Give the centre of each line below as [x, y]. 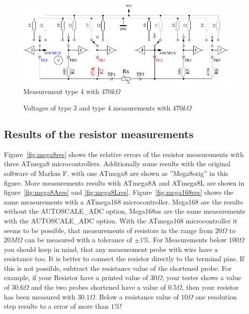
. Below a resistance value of [137, 296]
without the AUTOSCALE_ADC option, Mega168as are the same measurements [125, 211]
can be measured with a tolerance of [78, 240]
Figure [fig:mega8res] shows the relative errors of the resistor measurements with [124, 154]
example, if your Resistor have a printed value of [76, 277]
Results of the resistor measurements [99, 133]
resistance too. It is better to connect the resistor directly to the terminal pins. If [124, 259]
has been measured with [40, 296]
